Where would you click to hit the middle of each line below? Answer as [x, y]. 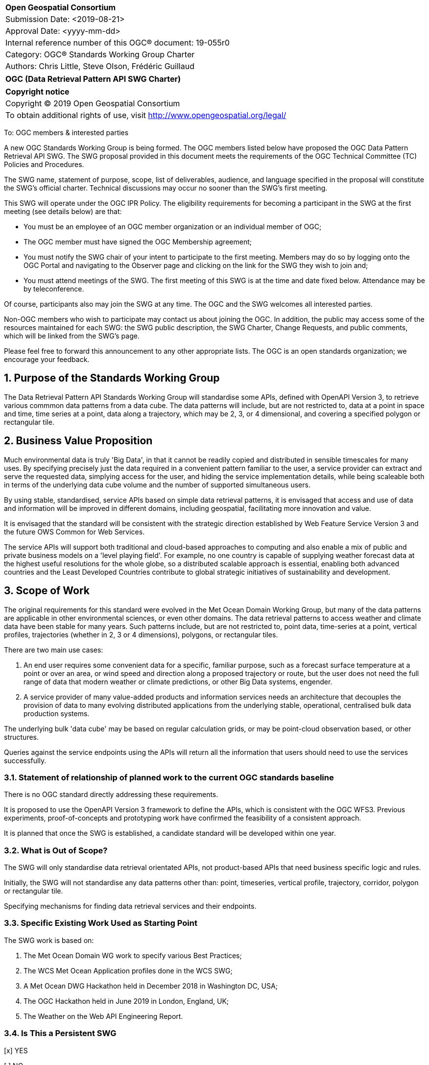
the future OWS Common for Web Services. [74, 532]
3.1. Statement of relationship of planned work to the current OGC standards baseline [169, 777]
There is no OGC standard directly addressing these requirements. [111, 795]
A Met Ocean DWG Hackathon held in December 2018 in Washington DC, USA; [151, 986]
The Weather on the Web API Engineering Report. [103, 1016]
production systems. [57, 713]
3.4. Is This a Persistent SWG [60, 1033]
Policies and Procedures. [44, 164]
